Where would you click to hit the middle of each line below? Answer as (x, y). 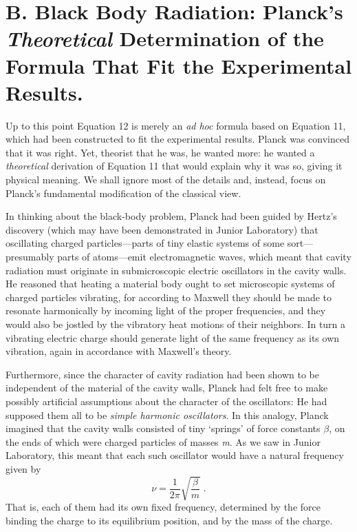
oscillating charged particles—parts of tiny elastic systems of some (145, 243)
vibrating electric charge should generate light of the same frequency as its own (173, 337)
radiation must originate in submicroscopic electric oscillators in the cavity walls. (176, 270)
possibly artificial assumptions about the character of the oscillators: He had (166, 401)
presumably (30, 257)
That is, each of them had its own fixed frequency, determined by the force (163, 507)
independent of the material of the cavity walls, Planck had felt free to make (167, 388)
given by (23, 468)
